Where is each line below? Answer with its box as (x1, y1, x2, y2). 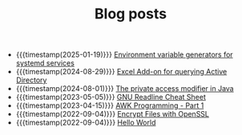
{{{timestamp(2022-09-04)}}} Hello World (15, 117, 156, 128)
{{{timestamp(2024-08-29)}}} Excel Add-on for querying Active (15, 67, 228, 77)
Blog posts (95, 5, 167, 23)
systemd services (15, 58, 75, 68)
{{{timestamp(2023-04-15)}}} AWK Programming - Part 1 (15, 101, 204, 110)
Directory (15, 75, 47, 85)
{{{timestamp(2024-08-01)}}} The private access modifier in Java (15, 84, 234, 93)
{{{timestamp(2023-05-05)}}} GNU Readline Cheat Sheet (15, 93, 206, 102)
